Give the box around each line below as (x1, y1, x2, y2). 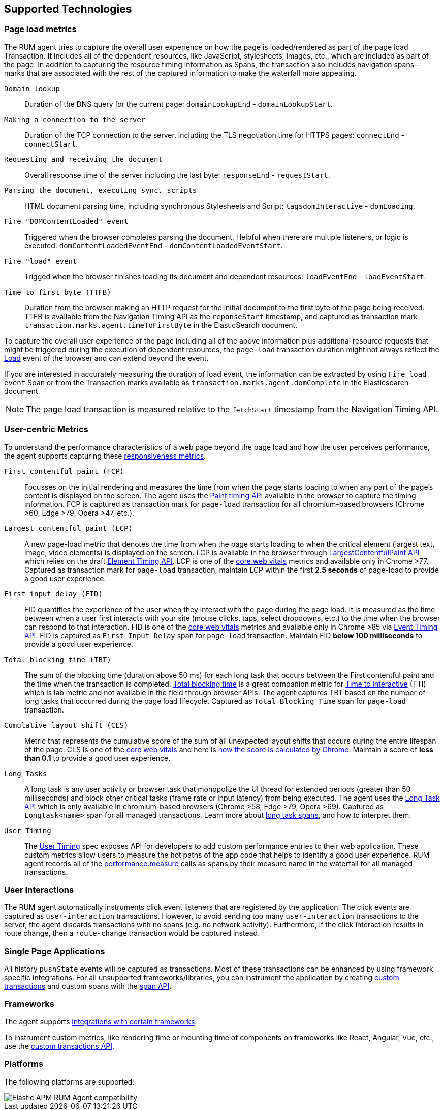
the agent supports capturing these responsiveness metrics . (4, 451, 206, 460)
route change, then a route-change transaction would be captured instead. (4, 929, 260, 938)
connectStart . (24, 139, 78, 148)
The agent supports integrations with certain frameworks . (4, 1017, 197, 1026)
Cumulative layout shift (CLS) (4, 721, 129, 729)
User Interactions (4, 884, 74, 895)
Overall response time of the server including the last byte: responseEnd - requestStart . (24, 170, 330, 179)
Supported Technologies (4, 3, 132, 15)
